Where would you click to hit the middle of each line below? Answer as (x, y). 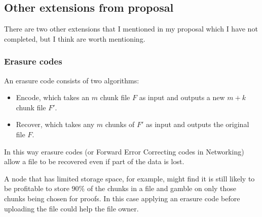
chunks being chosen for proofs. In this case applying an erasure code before (122, 198)
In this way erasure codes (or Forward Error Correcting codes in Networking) (124, 151)
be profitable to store (37, 188)
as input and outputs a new (182, 97)
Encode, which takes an (52, 97)
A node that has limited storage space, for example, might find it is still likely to (129, 178)
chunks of (120, 124)
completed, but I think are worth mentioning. (75, 38)
